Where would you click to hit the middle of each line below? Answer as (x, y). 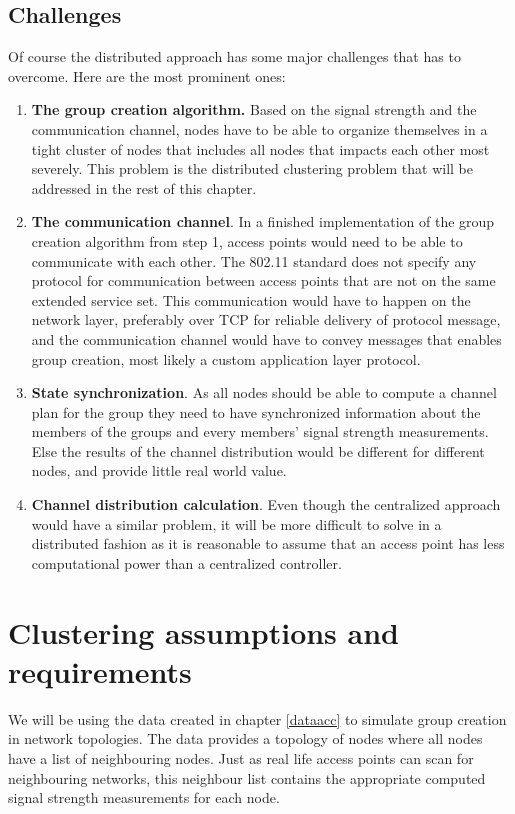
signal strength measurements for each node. (144, 797)
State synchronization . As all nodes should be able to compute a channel (264, 392)
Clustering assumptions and (203, 631)
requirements (100, 670)
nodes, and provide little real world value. (159, 470)
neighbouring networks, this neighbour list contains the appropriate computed (247, 777)
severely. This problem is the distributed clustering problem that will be (252, 168)
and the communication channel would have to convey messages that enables (266, 338)
